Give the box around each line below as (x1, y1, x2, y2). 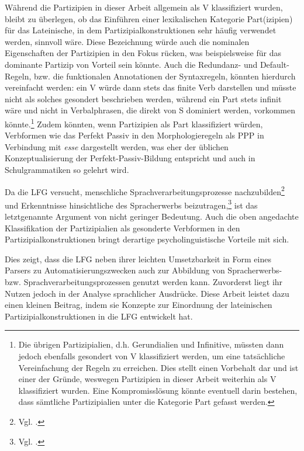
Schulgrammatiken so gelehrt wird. (5, 163, 129, 175)
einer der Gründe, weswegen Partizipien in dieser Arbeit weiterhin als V (18, 373, 277, 385)
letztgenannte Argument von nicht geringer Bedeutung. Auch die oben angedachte (5, 210, 299, 223)
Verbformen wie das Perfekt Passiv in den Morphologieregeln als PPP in (5, 129, 264, 141)
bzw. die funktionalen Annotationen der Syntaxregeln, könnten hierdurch (33, 70, 296, 82)
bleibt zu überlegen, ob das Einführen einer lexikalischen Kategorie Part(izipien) (5, 12, 293, 25)
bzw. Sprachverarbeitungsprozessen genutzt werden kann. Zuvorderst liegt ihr (5, 276, 283, 288)
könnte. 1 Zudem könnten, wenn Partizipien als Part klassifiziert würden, (5, 116, 263, 130)
